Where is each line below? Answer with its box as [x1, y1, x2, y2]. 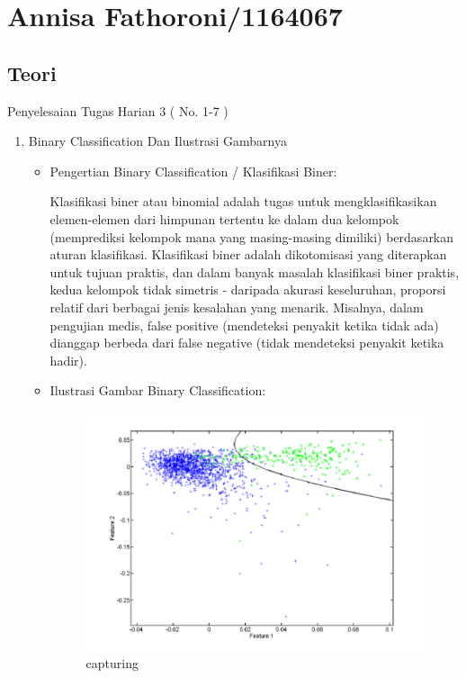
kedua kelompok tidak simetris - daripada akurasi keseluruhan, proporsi [49, 280, 446, 299]
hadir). [49, 350, 87, 369]
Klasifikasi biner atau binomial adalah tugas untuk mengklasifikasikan [49, 192, 437, 211]
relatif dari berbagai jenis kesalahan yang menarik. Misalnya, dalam [49, 297, 424, 316]
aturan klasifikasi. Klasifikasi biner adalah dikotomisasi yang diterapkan [49, 245, 447, 264]
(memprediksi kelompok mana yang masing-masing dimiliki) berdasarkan [49, 227, 454, 246]
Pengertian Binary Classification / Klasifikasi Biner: [49, 161, 337, 180]
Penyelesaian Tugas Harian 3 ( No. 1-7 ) [7, 101, 229, 120]
